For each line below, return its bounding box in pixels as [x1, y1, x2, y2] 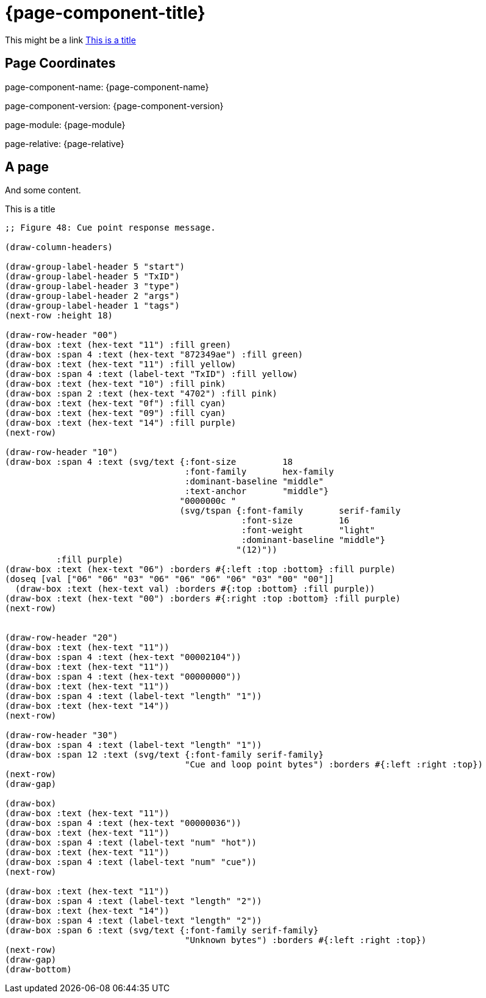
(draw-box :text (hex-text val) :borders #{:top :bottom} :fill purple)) [15, 584, 375, 594]
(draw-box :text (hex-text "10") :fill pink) [5, 379, 226, 389]
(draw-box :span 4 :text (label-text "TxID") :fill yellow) [5, 369, 298, 379]
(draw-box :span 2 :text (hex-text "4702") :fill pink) [5, 389, 277, 399]
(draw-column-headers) [5, 242, 113, 253]
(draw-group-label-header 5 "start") [5, 262, 185, 272]
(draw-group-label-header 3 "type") [5, 281, 180, 292]
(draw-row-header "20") [5, 633, 118, 643]
